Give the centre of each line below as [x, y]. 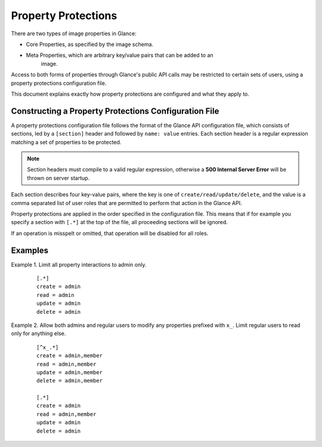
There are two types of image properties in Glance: [74, 33]
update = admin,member [70, 372]
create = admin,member [70, 356]
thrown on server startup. [58, 178]
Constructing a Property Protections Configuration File [115, 111]
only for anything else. [38, 333]
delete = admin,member [70, 381]
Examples [30, 250]
